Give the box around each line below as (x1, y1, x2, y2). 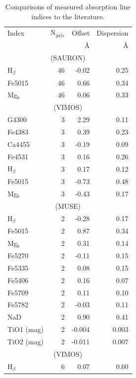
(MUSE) (55, 200, 81, 211)
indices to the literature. (31, 11, 105, 21)
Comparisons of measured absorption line (5, 1, 131, 11)
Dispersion (96, 27, 129, 38)
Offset (72, 27, 90, 38)
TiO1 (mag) (7, 324, 44, 334)
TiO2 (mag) (7, 336, 44, 346)
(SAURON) (50, 52, 86, 62)
